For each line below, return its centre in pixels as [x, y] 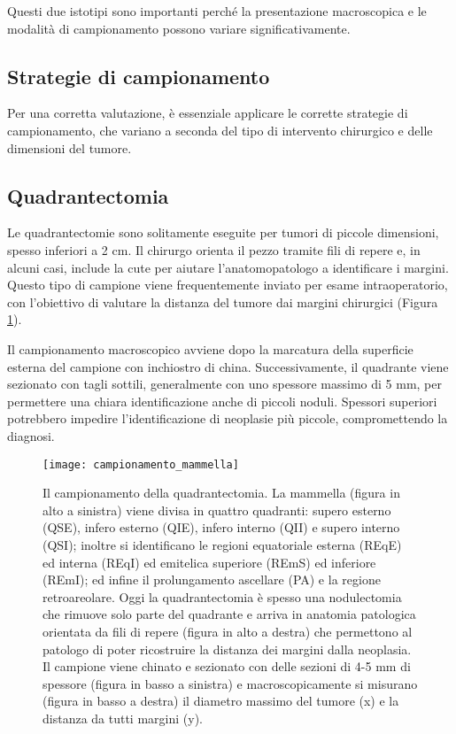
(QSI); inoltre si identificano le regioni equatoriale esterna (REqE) [222, 544]
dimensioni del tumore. [70, 147]
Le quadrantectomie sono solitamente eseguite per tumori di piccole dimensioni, [223, 232]
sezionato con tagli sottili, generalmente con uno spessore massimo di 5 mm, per [224, 384]
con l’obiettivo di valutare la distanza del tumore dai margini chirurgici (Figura [223, 301]
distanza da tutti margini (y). [123, 718]
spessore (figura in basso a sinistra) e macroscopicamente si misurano [230, 683]
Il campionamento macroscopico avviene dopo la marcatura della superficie [210, 348]
